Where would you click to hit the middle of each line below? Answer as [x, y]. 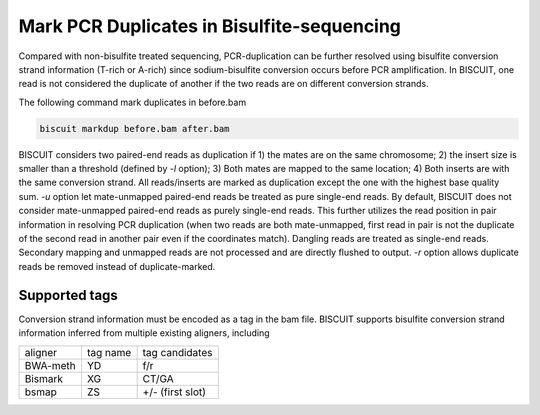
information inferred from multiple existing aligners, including [144, 333]
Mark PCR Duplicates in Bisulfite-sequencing [210, 26]
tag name [109, 352]
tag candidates [177, 352]
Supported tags [68, 295]
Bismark [44, 378]
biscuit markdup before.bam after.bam [134, 128]
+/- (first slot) [174, 392]
